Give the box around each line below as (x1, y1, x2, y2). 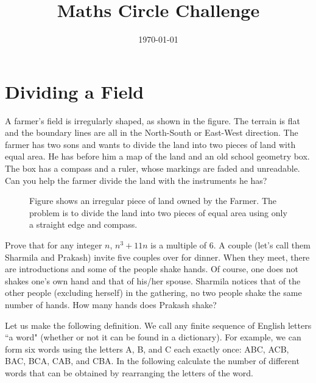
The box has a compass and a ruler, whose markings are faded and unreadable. (5, 162, 300, 175)
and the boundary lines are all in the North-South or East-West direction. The (5, 126, 298, 139)
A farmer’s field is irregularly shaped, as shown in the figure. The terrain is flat (5, 114, 300, 127)
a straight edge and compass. (29, 218, 138, 231)
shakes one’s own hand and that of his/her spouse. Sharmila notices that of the (5, 274, 301, 287)
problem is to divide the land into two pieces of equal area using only (29, 206, 287, 219)
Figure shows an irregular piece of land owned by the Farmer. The (29, 194, 276, 207)
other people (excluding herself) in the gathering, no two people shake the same (5, 286, 302, 299)
